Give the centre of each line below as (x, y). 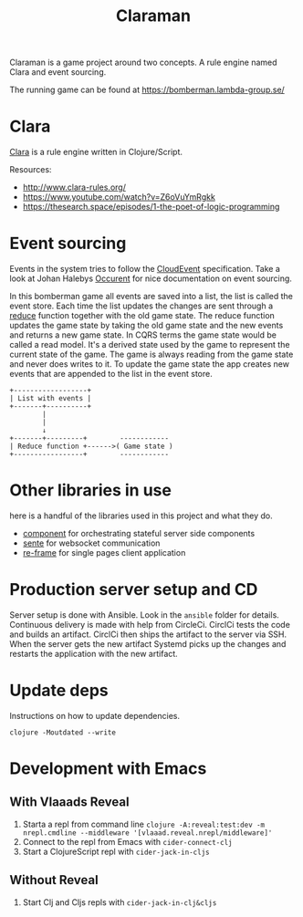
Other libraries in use (90, 490)
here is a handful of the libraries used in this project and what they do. (141, 516)
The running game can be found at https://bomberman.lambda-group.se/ (147, 90)
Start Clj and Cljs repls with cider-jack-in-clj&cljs (120, 902)
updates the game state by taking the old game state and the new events (146, 326)
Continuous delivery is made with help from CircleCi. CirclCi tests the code (150, 624)
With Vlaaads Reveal (69, 802)
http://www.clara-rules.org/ (74, 187)
